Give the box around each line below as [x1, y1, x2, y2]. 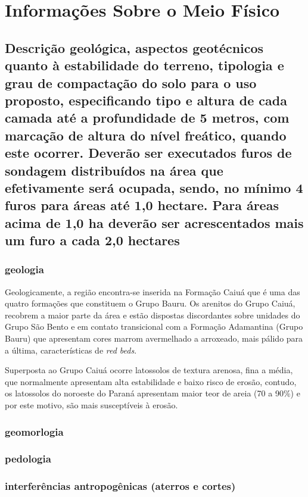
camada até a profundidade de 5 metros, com [5, 108, 290, 127]
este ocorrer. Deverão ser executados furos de [5, 143, 292, 162]
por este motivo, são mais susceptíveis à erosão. [5, 399, 178, 411]
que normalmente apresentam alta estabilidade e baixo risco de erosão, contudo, [5, 375, 297, 387]
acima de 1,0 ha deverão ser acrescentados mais [5, 213, 304, 232]
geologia [5, 262, 44, 277]
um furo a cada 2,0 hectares [5, 231, 180, 249]
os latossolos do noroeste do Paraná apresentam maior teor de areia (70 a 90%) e [5, 387, 300, 399]
